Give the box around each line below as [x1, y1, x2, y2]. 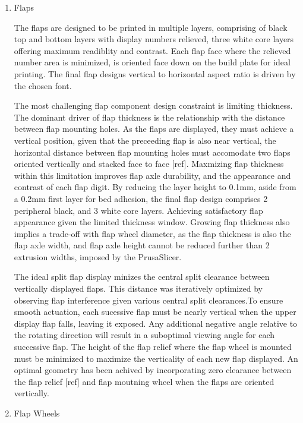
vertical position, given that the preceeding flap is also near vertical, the [14, 134, 276, 146]
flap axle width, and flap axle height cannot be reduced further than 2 [14, 239, 270, 251]
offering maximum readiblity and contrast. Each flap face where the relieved [14, 44, 291, 56]
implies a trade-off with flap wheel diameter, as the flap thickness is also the [14, 227, 291, 239]
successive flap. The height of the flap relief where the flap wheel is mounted [14, 340, 292, 353]
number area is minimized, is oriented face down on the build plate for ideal [14, 56, 291, 68]
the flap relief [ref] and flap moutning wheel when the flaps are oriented [14, 375, 274, 387]
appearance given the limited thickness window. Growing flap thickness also [14, 216, 290, 228]
